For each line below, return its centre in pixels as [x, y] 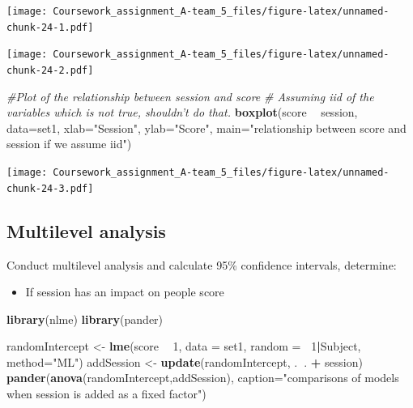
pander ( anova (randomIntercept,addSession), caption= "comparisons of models [203, 378]
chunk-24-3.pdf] [50, 188]
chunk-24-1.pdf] [50, 27]
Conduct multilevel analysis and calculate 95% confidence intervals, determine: [202, 264]
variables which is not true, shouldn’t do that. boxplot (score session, [182, 112]
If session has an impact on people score [125, 292]
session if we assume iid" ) [69, 144]
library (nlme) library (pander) [85, 319]
